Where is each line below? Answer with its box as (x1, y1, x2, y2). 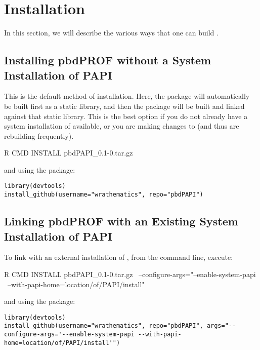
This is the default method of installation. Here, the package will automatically (4, 91, 250, 101)
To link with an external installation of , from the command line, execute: (4, 252, 233, 262)
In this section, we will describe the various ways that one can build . (4, 27, 219, 38)
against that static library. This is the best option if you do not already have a (4, 110, 248, 121)
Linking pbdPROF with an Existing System (4, 213, 238, 229)
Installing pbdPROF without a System (4, 52, 211, 68)
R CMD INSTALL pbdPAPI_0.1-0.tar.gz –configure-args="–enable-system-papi (4, 268, 256, 279)
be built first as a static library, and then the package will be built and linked (4, 100, 245, 111)
